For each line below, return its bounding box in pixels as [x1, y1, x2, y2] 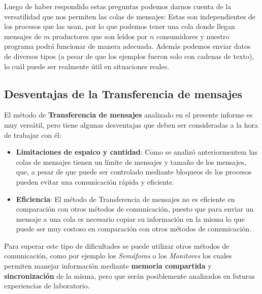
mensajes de [4, 31, 42, 41]
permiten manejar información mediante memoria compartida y [4, 260, 212, 271]
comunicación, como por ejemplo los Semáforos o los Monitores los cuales [4, 250, 232, 261]
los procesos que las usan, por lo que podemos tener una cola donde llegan [4, 21, 235, 32]
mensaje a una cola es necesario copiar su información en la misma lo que [16, 213, 245, 224]
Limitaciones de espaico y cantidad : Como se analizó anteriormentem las [16, 146, 258, 157]
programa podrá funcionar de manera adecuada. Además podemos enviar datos [4, 41, 251, 51]
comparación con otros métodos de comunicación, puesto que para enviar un [16, 203, 254, 214]
